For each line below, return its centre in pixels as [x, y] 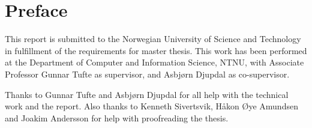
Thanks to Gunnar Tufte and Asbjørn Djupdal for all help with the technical [147, 94]
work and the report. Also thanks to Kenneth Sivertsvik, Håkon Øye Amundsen [151, 106]
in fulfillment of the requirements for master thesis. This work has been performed [156, 50]
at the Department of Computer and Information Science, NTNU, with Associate [154, 62]
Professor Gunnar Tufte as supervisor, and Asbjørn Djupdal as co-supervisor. [147, 74]
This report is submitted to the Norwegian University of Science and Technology [153, 39]
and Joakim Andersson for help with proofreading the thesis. [117, 117]
